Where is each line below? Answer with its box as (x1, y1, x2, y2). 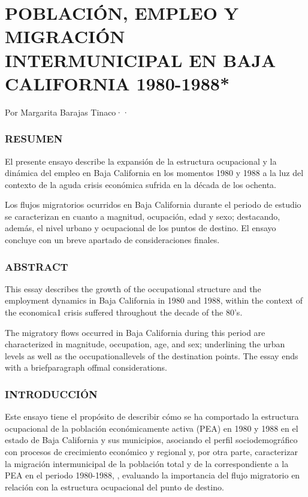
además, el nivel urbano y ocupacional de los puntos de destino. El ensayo (5, 222, 276, 234)
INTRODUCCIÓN (5, 386, 98, 401)
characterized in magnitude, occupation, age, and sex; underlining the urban (5, 338, 285, 350)
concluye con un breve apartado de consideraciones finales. (5, 234, 220, 246)
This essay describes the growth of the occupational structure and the (5, 282, 261, 295)
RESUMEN (5, 131, 63, 146)
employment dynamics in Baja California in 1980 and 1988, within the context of (5, 294, 303, 307)
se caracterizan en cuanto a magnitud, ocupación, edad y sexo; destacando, (5, 210, 280, 222)
